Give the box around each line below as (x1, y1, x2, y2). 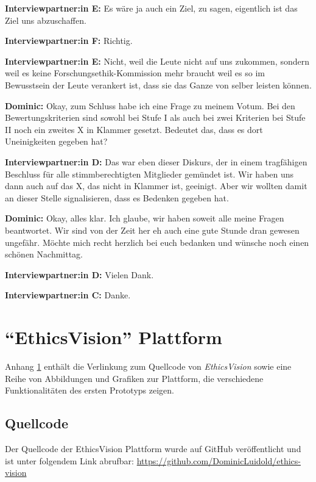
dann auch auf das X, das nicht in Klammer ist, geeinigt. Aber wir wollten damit (5, 179, 307, 192)
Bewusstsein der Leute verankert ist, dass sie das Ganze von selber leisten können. (5, 78, 312, 91)
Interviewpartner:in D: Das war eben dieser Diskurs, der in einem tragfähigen (5, 155, 307, 168)
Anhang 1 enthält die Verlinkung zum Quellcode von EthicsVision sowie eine (5, 360, 292, 372)
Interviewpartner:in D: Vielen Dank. (5, 268, 154, 281)
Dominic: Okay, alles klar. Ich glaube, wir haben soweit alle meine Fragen (5, 212, 284, 225)
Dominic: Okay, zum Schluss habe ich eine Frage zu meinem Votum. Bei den (5, 99, 295, 112)
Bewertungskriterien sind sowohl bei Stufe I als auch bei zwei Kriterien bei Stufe (5, 111, 306, 124)
